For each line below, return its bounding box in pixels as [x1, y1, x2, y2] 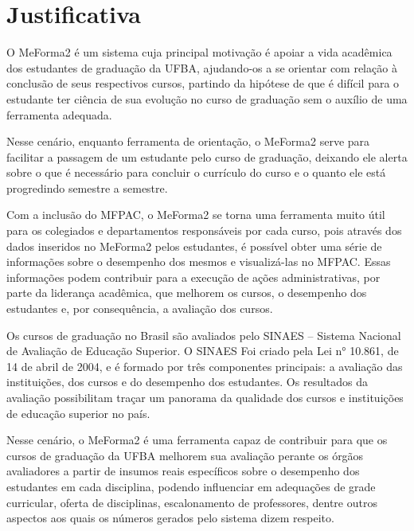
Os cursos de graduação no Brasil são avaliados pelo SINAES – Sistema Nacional [6, 326, 401, 343]
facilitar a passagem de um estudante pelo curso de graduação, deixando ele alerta [6, 148, 408, 165]
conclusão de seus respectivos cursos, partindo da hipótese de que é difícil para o [6, 75, 400, 92]
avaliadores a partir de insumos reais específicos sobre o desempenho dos [6, 463, 360, 479]
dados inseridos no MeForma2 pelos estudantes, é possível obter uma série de [6, 237, 382, 254]
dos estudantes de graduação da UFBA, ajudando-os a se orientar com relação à [6, 59, 397, 76]
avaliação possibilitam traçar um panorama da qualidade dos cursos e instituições [6, 389, 404, 405]
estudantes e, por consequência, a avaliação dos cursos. [6, 300, 273, 317]
